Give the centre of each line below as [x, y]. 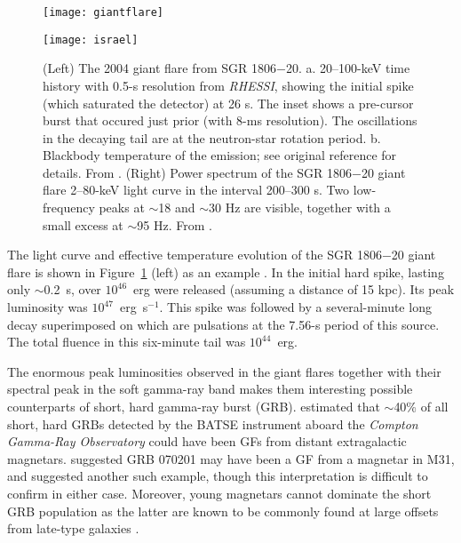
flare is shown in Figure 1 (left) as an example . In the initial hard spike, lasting [226, 271]
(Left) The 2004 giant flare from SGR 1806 [160, 68]
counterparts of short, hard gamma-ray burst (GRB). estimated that [194, 406]
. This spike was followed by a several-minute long [295, 307]
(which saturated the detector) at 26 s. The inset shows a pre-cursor [228, 103]
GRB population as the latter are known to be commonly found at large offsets [223, 511]
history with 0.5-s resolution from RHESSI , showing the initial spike [228, 85]
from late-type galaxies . [73, 528]
